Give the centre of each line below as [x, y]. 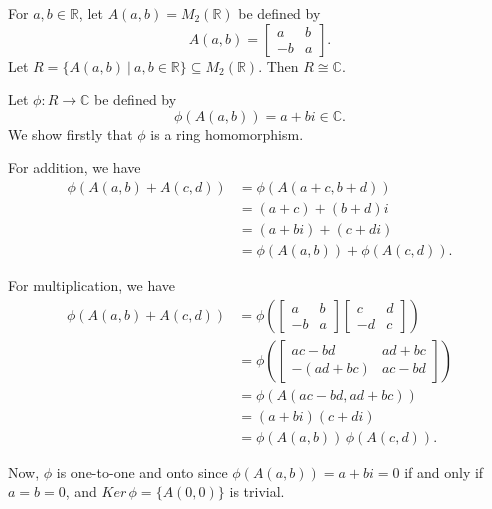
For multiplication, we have [92, 285]
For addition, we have [74, 167]
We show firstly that [70, 133]
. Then [278, 65]
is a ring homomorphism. [227, 133]
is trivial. [257, 491]
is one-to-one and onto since [142, 471]
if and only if [444, 471]
